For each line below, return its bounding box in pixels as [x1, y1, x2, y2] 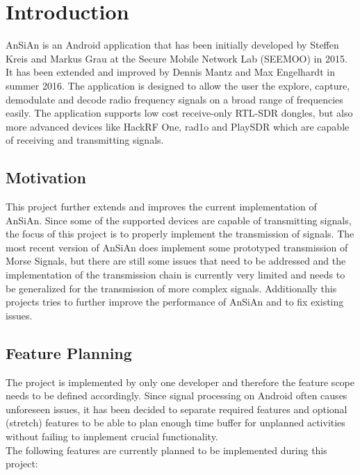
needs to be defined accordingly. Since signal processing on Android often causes [6, 388, 347, 403]
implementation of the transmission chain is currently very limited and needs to [6, 267, 345, 282]
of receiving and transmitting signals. [6, 133, 164, 147]
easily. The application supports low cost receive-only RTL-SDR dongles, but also [6, 106, 353, 120]
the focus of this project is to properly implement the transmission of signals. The [6, 226, 354, 241]
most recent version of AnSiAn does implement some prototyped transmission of [6, 240, 348, 254]
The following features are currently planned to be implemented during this [6, 442, 327, 457]
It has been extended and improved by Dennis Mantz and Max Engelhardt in [6, 65, 335, 79]
